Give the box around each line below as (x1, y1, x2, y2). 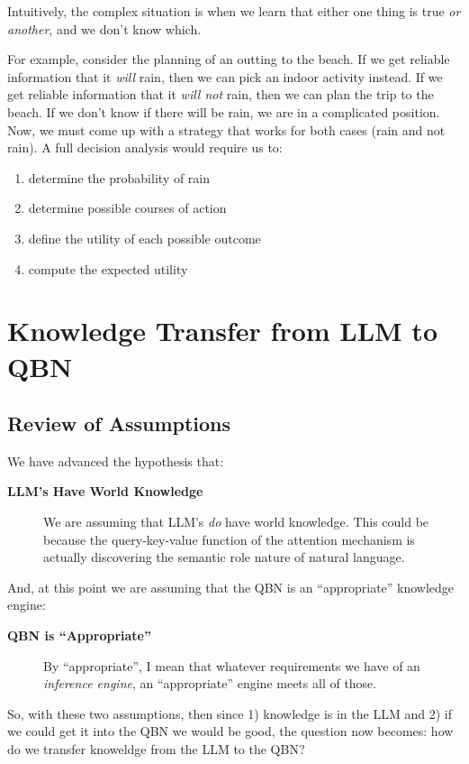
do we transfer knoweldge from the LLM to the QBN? (7, 740, 305, 759)
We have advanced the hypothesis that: (7, 451, 224, 470)
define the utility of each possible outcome (28, 228, 261, 247)
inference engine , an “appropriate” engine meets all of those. (43, 674, 377, 693)
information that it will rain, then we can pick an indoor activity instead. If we (7, 67, 443, 86)
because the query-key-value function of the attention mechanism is (43, 529, 415, 548)
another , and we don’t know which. (7, 19, 202, 38)
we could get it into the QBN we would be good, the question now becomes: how (7, 722, 454, 741)
